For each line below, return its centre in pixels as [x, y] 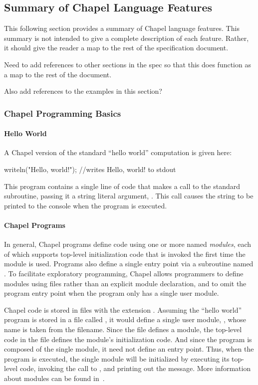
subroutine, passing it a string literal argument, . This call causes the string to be [129, 196]
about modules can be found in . [54, 378]
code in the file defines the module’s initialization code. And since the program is [128, 339]
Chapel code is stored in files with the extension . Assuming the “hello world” [123, 309]
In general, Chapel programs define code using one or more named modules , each [128, 244]
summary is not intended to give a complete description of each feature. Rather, [127, 38]
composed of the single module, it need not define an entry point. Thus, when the [129, 349]
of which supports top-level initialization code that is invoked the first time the [125, 254]
